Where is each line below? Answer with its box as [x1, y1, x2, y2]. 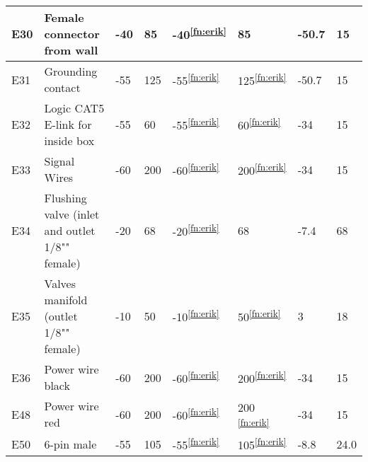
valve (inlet [44, 206, 100, 222]
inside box [44, 132, 95, 149]
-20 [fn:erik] [172, 221, 219, 240]
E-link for [44, 116, 92, 132]
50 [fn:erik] [238, 306, 281, 325]
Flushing [44, 190, 87, 206]
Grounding [44, 63, 98, 79]
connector [44, 25, 100, 42]
